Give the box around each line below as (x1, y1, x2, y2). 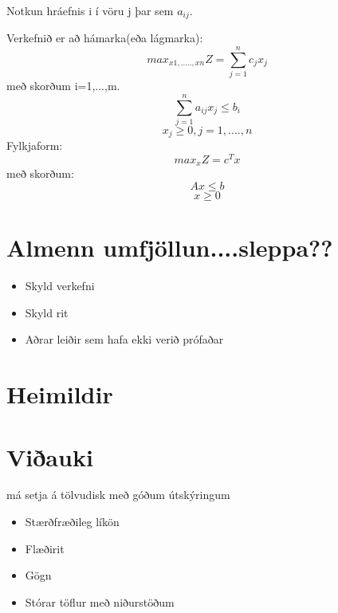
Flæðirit (25, 540, 65, 556)
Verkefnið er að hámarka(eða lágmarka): (6, 29, 203, 46)
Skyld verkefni (25, 277, 95, 294)
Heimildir (6, 378, 113, 411)
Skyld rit (25, 304, 69, 320)
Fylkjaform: (6, 137, 63, 154)
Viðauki (6, 440, 93, 473)
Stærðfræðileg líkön (25, 513, 120, 530)
